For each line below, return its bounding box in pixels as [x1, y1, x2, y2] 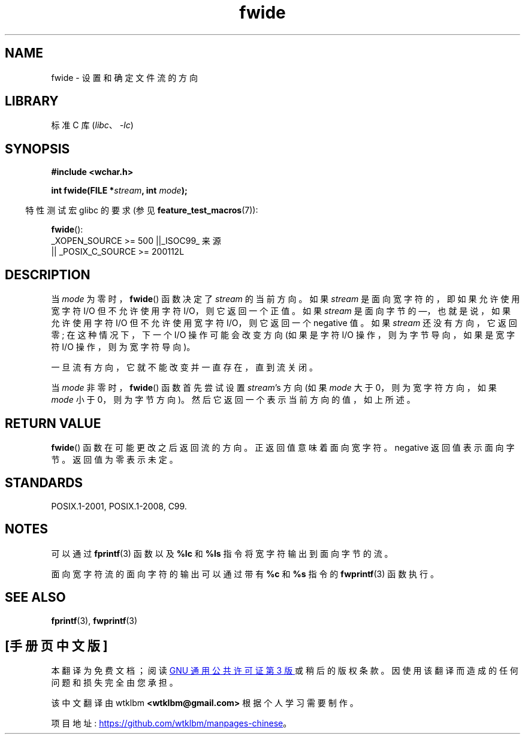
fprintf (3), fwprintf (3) [51, 615, 138, 626]
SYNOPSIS [5, 141, 70, 156]
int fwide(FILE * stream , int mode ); [51, 185, 188, 196]
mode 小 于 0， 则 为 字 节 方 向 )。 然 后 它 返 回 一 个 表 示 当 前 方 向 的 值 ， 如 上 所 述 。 [51, 394, 415, 405]
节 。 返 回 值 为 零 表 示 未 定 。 [51, 454, 178, 464]
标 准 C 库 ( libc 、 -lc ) [51, 120, 134, 131]
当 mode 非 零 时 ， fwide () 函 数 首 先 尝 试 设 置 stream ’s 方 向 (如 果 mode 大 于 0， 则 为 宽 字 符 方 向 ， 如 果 [51, 382, 497, 393]
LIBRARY [5, 93, 59, 109]
